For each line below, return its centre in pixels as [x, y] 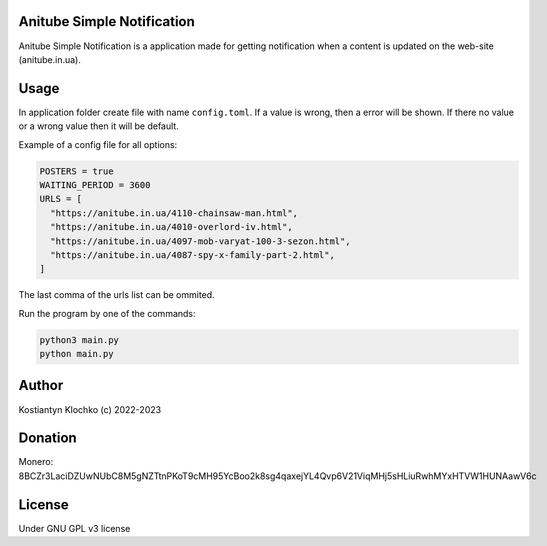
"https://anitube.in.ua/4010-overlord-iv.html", [172, 227]
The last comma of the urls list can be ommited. [116, 295]
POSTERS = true [76, 171]
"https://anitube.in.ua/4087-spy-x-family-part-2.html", [192, 254]
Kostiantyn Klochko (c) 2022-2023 [90, 409]
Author [41, 385]
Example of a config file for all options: [98, 144]
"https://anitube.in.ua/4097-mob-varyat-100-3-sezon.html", [200, 241]
